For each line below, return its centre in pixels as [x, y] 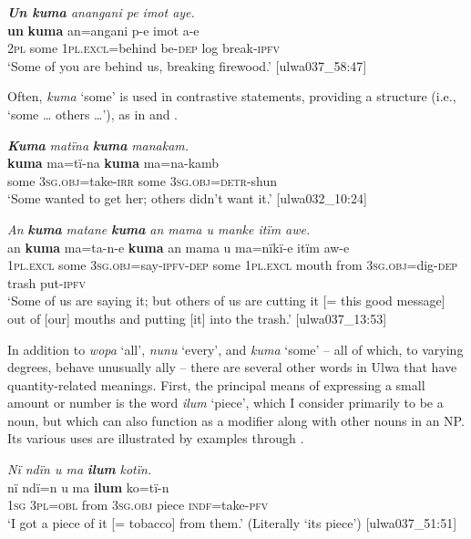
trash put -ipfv [47, 282]
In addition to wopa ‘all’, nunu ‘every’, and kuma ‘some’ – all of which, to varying [235, 349]
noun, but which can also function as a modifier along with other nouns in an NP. [236, 420]
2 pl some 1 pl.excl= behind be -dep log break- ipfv [143, 48]
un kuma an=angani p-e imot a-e [103, 30]
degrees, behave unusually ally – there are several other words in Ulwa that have [232, 367]
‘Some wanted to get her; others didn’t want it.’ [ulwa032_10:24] [187, 198]
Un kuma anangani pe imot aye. [101, 12]
